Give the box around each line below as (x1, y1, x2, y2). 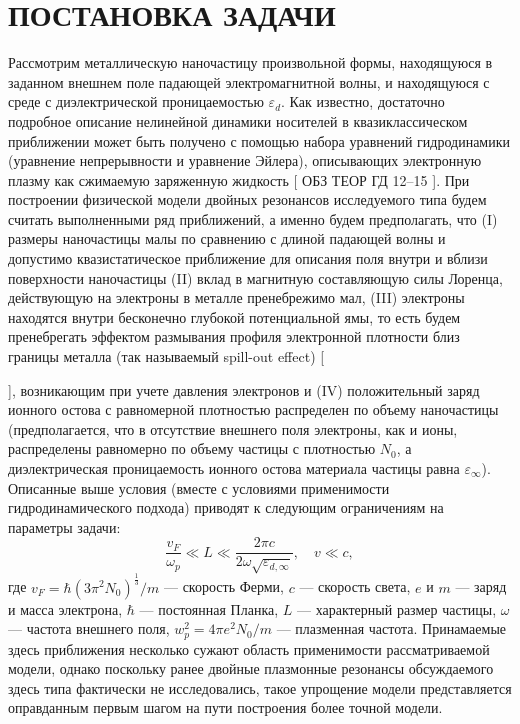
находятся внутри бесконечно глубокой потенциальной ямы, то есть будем (8, 306, 461, 327)
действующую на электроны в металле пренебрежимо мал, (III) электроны (8, 287, 465, 308)
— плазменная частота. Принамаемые (276, 618, 507, 639)
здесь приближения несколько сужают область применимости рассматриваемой (8, 638, 490, 659)
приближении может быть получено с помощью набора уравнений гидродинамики (8, 130, 511, 151)
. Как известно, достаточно (281, 91, 445, 112)
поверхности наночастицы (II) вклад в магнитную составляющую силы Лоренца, (8, 267, 503, 288)
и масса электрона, (8, 598, 123, 619)
